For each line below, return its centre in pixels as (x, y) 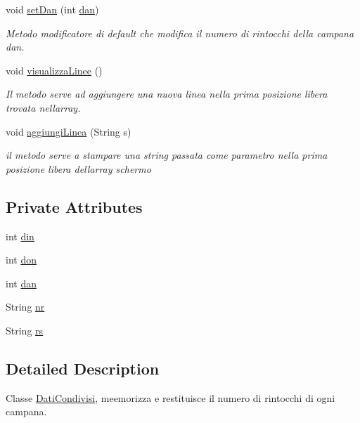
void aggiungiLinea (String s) (69, 131)
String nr (25, 307)
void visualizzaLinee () (54, 70)
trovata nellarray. (43, 107)
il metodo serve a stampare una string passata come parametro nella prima (167, 155)
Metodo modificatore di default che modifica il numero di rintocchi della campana (180, 33)
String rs (25, 330)
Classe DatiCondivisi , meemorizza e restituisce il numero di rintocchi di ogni (171, 397)
